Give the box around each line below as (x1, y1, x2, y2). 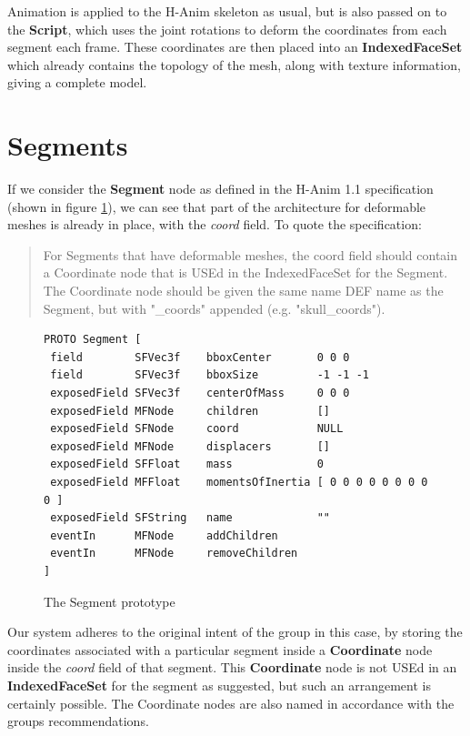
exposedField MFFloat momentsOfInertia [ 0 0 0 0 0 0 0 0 (50, 476, 428, 489)
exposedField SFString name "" (50, 511, 330, 525)
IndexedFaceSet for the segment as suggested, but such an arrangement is (7, 675, 431, 694)
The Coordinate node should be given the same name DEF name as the (43, 281, 444, 300)
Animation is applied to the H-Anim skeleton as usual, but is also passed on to (7, 2, 447, 20)
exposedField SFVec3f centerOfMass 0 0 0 (50, 387, 350, 400)
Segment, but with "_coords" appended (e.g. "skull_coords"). (43, 298, 385, 318)
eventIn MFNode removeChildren (50, 547, 298, 560)
